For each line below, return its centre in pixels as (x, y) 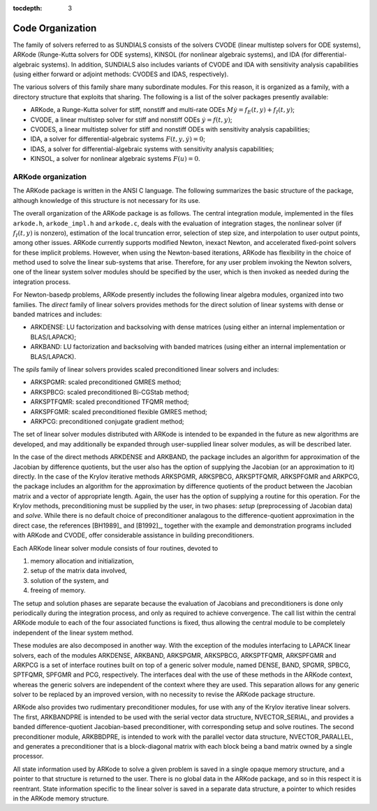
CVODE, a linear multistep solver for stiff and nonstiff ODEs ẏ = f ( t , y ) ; (131, 120)
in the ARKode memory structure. (61, 798)
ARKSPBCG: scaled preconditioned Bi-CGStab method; (110, 392)
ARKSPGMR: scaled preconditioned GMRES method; (106, 382)
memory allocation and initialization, (82, 561)
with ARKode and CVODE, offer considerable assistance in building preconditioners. (134, 535)
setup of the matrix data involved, (79, 571)
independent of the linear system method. (73, 633)
